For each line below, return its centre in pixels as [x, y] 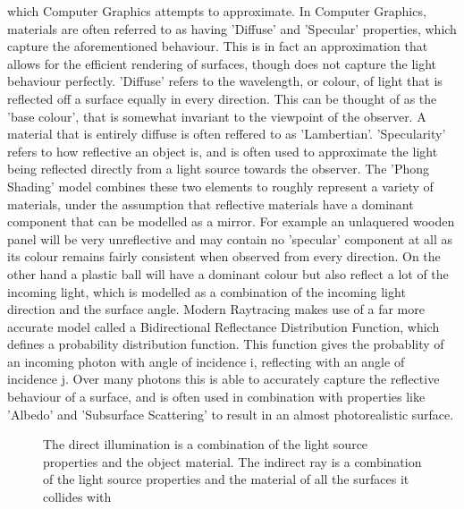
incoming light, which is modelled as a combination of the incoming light [207, 291]
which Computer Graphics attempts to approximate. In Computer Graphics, [217, 11]
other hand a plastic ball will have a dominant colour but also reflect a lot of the [228, 273]
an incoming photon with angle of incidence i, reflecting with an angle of [206, 361]
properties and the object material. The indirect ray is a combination [232, 461]
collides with [77, 497]
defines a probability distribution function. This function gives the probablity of [226, 344]
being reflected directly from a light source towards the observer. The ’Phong [219, 169]
